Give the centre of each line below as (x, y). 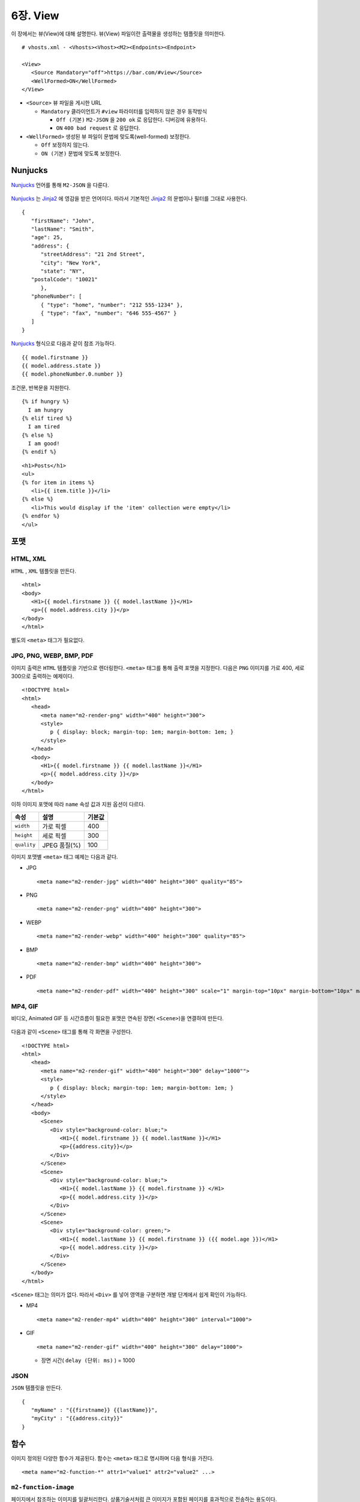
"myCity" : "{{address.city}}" (77, 1418)
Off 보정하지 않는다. (65, 145)
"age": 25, (47, 238)
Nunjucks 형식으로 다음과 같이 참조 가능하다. (64, 344)
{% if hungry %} (46, 402)
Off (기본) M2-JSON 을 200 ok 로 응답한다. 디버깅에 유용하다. (131, 120)
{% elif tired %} (47, 418)
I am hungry (45, 410)
